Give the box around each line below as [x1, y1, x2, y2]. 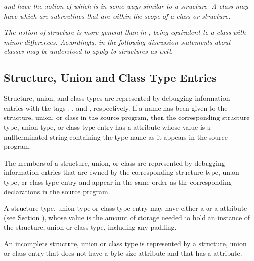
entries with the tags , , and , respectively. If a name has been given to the [4, 102, 228, 113]
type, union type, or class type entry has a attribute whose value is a [4, 121, 211, 132]
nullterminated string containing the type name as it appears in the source [4, 131, 228, 142]
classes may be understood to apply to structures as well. [4, 46, 173, 56]
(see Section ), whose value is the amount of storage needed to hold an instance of [4, 212, 250, 222]
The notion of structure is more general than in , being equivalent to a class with [4, 27, 246, 37]
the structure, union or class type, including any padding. [4, 222, 177, 232]
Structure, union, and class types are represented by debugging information [4, 93, 230, 103]
